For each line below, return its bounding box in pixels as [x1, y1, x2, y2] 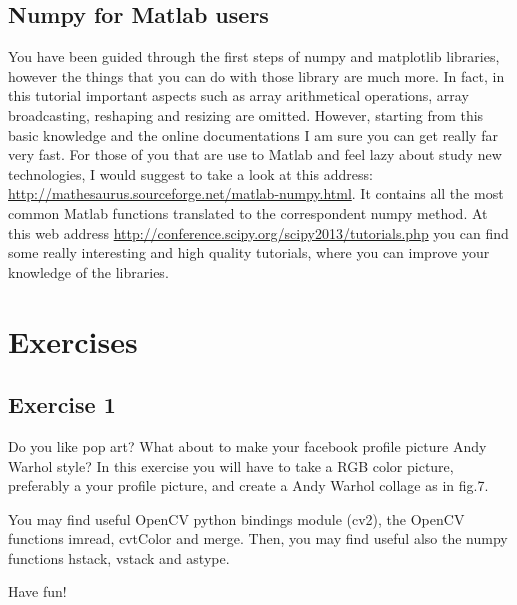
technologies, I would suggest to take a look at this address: [8, 163, 373, 184]
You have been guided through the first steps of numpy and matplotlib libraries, [8, 46, 500, 67]
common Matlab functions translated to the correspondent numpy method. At [8, 202, 488, 223]
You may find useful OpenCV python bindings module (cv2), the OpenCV [8, 508, 465, 529]
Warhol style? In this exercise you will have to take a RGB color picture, [8, 455, 454, 476]
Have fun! [8, 581, 67, 602]
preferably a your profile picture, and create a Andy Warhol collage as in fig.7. [8, 475, 489, 496]
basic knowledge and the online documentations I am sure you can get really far [8, 124, 498, 145]
